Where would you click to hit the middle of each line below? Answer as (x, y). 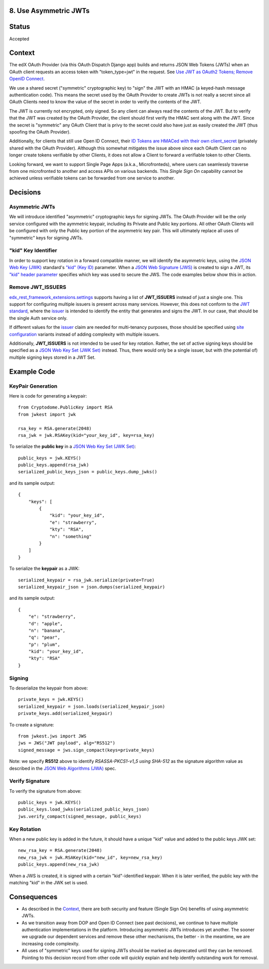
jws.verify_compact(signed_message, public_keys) (80, 816)
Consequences (33, 897)
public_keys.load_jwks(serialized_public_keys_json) (84, 809)
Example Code (32, 371)
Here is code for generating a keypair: (48, 396)
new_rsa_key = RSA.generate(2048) (60, 850)
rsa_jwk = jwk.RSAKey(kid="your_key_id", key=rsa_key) (86, 435)
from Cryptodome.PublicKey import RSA (66, 408)
